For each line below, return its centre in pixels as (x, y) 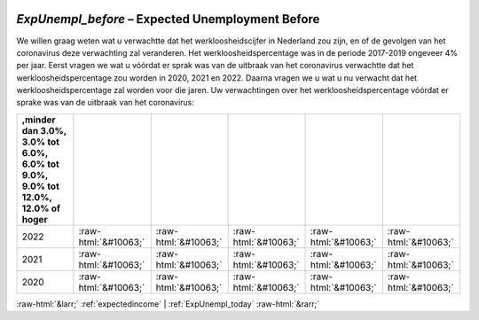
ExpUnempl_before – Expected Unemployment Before (168, 19)
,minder (39, 120)
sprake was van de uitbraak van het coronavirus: (105, 103)
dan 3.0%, (44, 130)
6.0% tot (40, 164)
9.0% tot (40, 186)
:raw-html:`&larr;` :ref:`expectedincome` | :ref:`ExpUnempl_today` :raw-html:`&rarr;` (168, 304)
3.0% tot (40, 142)
